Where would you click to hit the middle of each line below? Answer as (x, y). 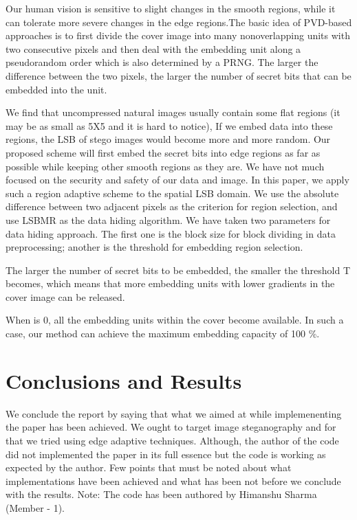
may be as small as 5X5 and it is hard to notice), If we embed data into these (169, 125)
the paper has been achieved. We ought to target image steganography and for (171, 427)
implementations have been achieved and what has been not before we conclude (173, 481)
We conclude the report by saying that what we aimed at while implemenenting (174, 413)
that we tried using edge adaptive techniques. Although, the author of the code (172, 440)
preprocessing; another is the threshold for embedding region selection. (154, 247)
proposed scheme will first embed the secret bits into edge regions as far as (163, 152)
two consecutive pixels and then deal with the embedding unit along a (153, 48)
